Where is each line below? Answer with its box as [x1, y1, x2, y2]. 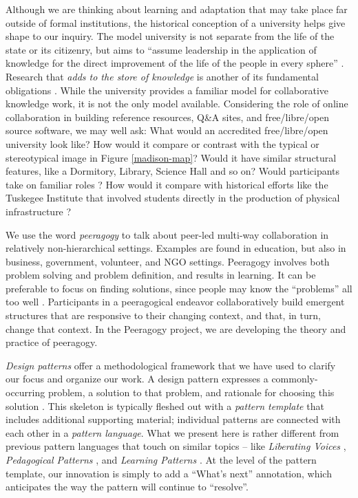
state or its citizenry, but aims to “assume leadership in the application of [6, 42, 317, 56]
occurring [6, 385, 45, 400]
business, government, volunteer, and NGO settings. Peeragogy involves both [6, 254, 330, 268]
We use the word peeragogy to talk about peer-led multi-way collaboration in [6, 227, 329, 241]
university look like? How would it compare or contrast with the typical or [6, 136, 319, 151]
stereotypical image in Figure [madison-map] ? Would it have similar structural [6, 150, 337, 164]
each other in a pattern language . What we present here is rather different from [6, 425, 339, 440]
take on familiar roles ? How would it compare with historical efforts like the [6, 177, 328, 191]
